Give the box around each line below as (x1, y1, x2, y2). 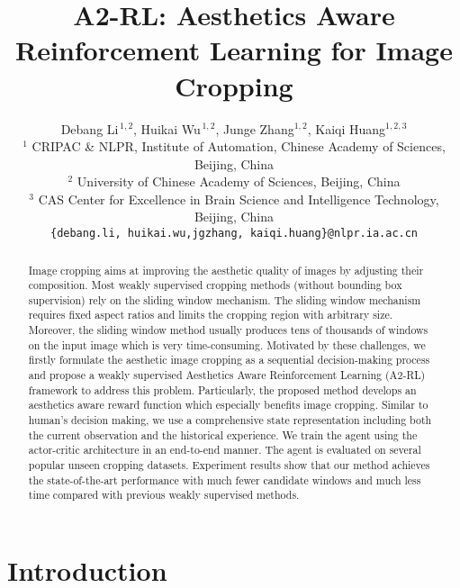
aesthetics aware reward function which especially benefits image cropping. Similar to (28, 397, 428, 412)
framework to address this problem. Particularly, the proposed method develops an (28, 382, 417, 397)
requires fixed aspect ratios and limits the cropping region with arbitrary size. (28, 307, 393, 322)
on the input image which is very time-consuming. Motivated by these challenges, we (28, 337, 426, 352)
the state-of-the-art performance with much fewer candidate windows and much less (28, 472, 421, 487)
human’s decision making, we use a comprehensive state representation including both (28, 412, 432, 428)
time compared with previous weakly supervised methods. (28, 487, 300, 502)
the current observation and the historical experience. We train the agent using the (28, 427, 418, 442)
